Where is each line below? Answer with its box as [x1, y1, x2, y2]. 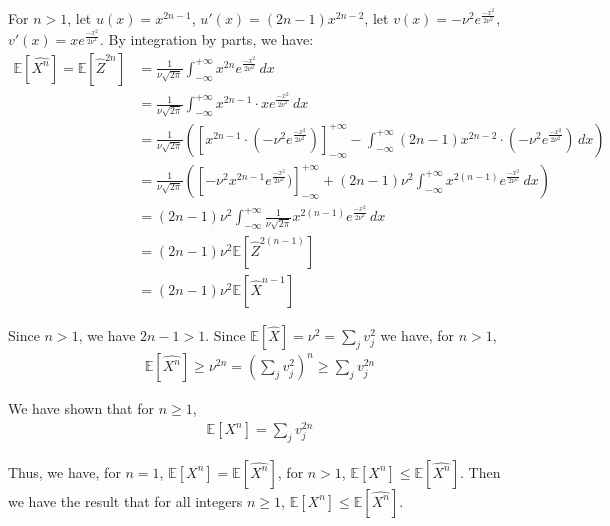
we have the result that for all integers [8, 490, 243, 511]
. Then [460, 461, 501, 482]
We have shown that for [8, 398, 154, 419]
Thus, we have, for [8, 461, 121, 482]
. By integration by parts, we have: [99, 29, 314, 50]
